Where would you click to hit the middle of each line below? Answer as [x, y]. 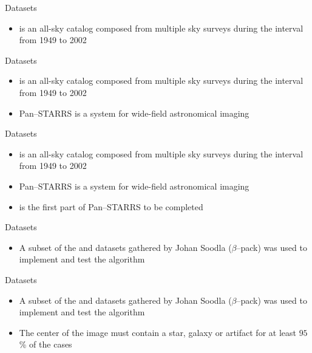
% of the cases [46, 344]
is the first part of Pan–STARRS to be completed [111, 206]
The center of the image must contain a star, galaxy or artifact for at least [158, 332]
